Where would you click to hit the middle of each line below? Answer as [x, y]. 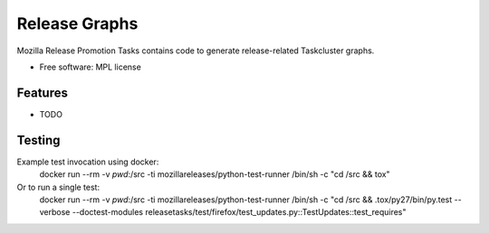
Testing [38, 140]
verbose [55, 212]
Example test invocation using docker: [88, 162]
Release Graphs [77, 23]
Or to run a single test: [58, 187]
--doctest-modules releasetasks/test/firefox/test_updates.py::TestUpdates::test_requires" [239, 212]
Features [42, 93]
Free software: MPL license [91, 67]
